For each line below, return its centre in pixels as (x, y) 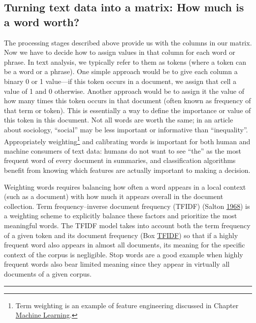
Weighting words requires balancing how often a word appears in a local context (125, 186)
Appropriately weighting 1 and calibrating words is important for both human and (127, 140)
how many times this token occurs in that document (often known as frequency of (128, 101)
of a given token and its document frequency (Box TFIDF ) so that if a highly (121, 235)
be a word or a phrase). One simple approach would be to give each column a (121, 71)
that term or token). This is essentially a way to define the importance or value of (128, 110)
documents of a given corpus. (48, 273)
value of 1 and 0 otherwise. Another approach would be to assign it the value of (124, 91)
